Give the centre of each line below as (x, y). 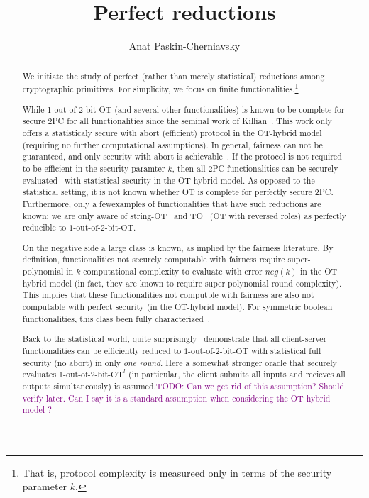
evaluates (39, 374)
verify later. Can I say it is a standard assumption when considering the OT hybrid (176, 398)
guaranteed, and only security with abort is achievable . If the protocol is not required (182, 156)
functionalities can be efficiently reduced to (102, 350)
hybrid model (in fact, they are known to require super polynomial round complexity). (182, 283)
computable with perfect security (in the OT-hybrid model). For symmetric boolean (177, 307)
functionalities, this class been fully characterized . (116, 318)
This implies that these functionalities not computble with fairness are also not (168, 295)
